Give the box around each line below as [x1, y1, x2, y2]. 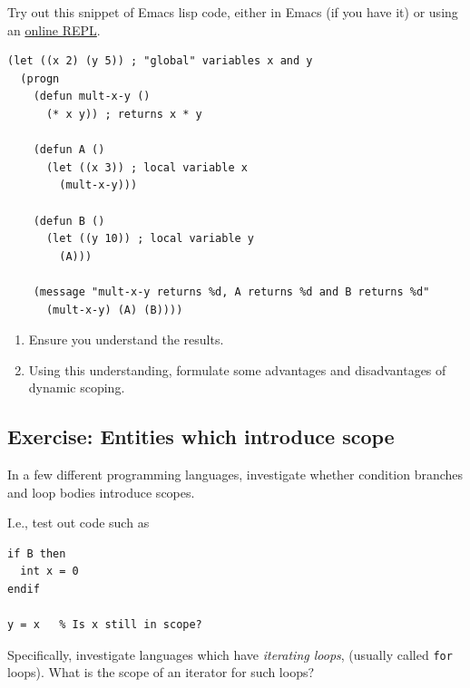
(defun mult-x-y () [33, 90, 151, 103]
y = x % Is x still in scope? [7, 618, 202, 632]
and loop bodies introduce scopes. [7, 482, 195, 501]
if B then [7, 547, 66, 560]
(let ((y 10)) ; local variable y [45, 232, 255, 246]
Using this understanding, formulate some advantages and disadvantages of [28, 360, 446, 379]
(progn [20, 72, 60, 85]
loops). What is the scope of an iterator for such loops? [7, 663, 315, 682]
